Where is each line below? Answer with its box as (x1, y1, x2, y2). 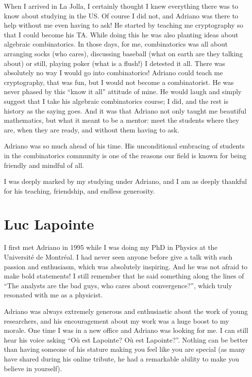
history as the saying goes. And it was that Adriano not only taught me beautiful (4, 105, 247, 115)
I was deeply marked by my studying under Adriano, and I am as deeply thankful (4, 176, 247, 186)
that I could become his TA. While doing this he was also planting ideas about (4, 29, 238, 39)
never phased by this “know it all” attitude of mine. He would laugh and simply (4, 86, 242, 97)
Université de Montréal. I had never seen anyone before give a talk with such (4, 252, 233, 262)
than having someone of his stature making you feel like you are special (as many (4, 344, 246, 354)
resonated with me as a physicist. (4, 290, 103, 300)
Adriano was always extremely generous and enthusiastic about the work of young (4, 306, 248, 316)
